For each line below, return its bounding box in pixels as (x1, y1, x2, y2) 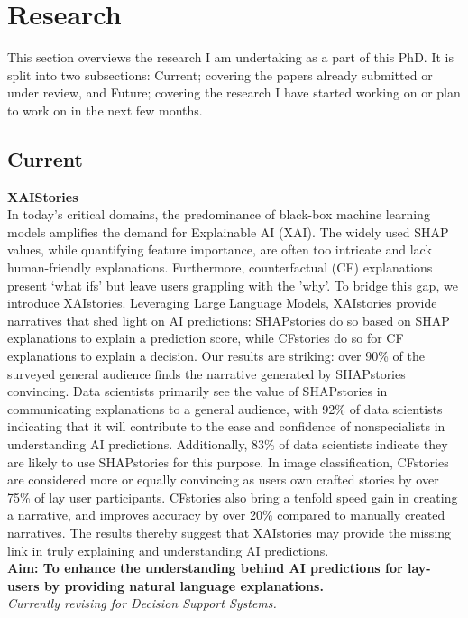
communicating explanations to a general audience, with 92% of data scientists (7, 399, 443, 418)
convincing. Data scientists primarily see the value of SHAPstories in (7, 382, 388, 401)
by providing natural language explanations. (44, 576, 324, 595)
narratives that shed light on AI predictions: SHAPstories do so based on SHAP (7, 310, 450, 329)
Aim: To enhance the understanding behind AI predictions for (7, 558, 403, 577)
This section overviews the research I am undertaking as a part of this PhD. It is (7, 48, 454, 67)
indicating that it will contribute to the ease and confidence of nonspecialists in (7, 417, 445, 436)
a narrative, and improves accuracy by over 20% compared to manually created (7, 505, 445, 524)
